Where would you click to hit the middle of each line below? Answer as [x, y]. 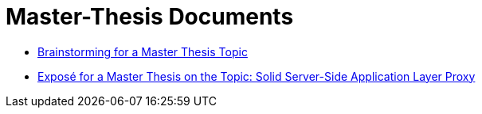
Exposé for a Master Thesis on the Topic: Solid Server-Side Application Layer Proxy [257, 76]
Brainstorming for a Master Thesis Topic [143, 51]
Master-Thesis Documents [150, 17]
